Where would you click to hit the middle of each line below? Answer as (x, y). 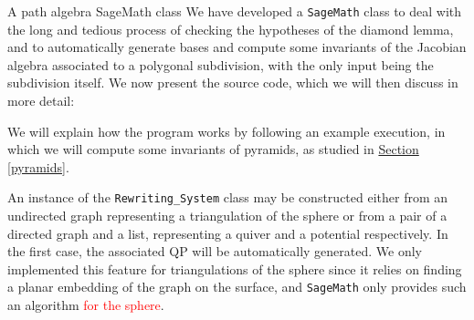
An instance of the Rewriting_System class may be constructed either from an (228, 197)
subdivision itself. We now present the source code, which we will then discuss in (233, 83)
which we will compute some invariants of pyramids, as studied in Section (213, 149)
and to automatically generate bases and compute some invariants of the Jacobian (237, 47)
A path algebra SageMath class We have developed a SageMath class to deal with (235, 11)
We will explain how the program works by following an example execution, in (226, 131)
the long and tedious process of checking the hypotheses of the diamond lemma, (231, 29)
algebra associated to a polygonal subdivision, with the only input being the (221, 64)
